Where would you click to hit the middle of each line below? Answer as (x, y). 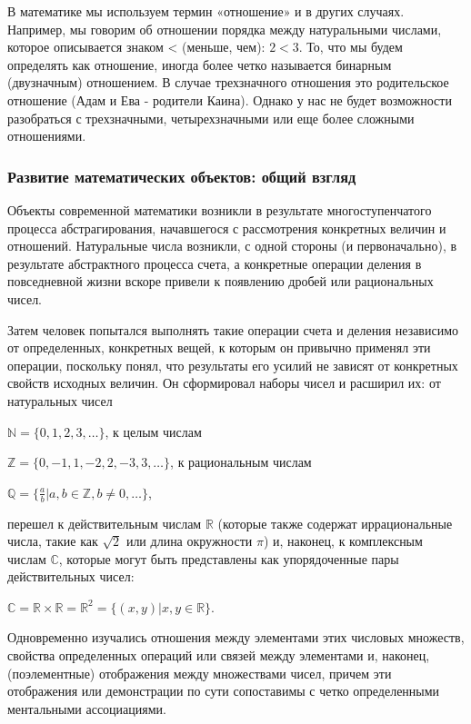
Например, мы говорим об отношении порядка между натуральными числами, (225, 29)
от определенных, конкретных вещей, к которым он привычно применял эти (219, 347)
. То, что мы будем (351, 47)
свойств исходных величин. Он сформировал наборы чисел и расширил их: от (224, 383)
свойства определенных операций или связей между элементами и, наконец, (219, 655)
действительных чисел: (71, 576)
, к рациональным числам (241, 462)
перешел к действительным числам (105, 523)
